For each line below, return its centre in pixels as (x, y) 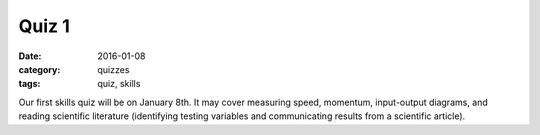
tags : (29, 84)
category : (39, 69)
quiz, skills (119, 84)
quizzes (113, 69)
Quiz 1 (44, 26)
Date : (30, 56)
